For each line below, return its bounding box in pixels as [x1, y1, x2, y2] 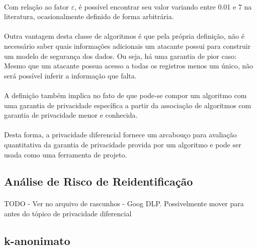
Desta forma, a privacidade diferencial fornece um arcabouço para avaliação [4, 129, 237, 140]
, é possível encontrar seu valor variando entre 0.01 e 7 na [74, 1, 252, 12]
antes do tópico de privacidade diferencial [4, 208, 132, 219]
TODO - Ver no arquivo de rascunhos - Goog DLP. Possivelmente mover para [4, 198, 244, 209]
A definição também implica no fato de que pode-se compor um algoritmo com [4, 90, 247, 100]
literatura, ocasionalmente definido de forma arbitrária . [4, 11, 174, 22]
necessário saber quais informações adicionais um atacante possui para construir [4, 40, 251, 51]
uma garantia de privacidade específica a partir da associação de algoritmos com [4, 100, 251, 110]
